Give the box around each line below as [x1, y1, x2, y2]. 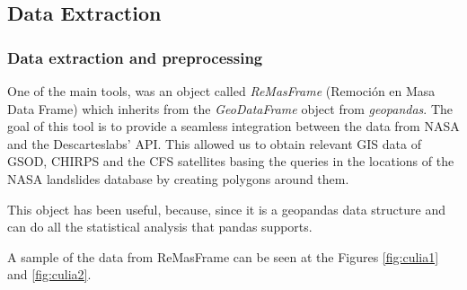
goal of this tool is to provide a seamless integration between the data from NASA [7, 117, 460, 136]
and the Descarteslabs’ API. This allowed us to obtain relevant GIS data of [7, 134, 421, 153]
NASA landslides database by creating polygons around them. [7, 169, 349, 188]
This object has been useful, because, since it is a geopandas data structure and [7, 199, 445, 218]
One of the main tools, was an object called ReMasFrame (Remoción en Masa [7, 82, 436, 100]
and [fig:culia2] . [7, 265, 92, 284]
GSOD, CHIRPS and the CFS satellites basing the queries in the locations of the [7, 152, 454, 171]
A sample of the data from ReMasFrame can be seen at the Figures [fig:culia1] [7, 247, 439, 266]
